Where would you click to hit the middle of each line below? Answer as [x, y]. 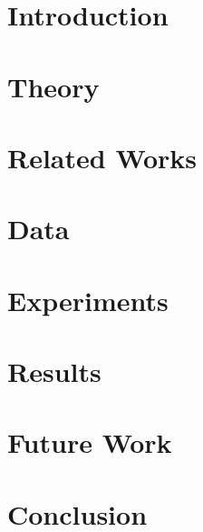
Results [54, 371]
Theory [53, 86]
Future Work [90, 442]
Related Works [102, 157]
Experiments [88, 300]
